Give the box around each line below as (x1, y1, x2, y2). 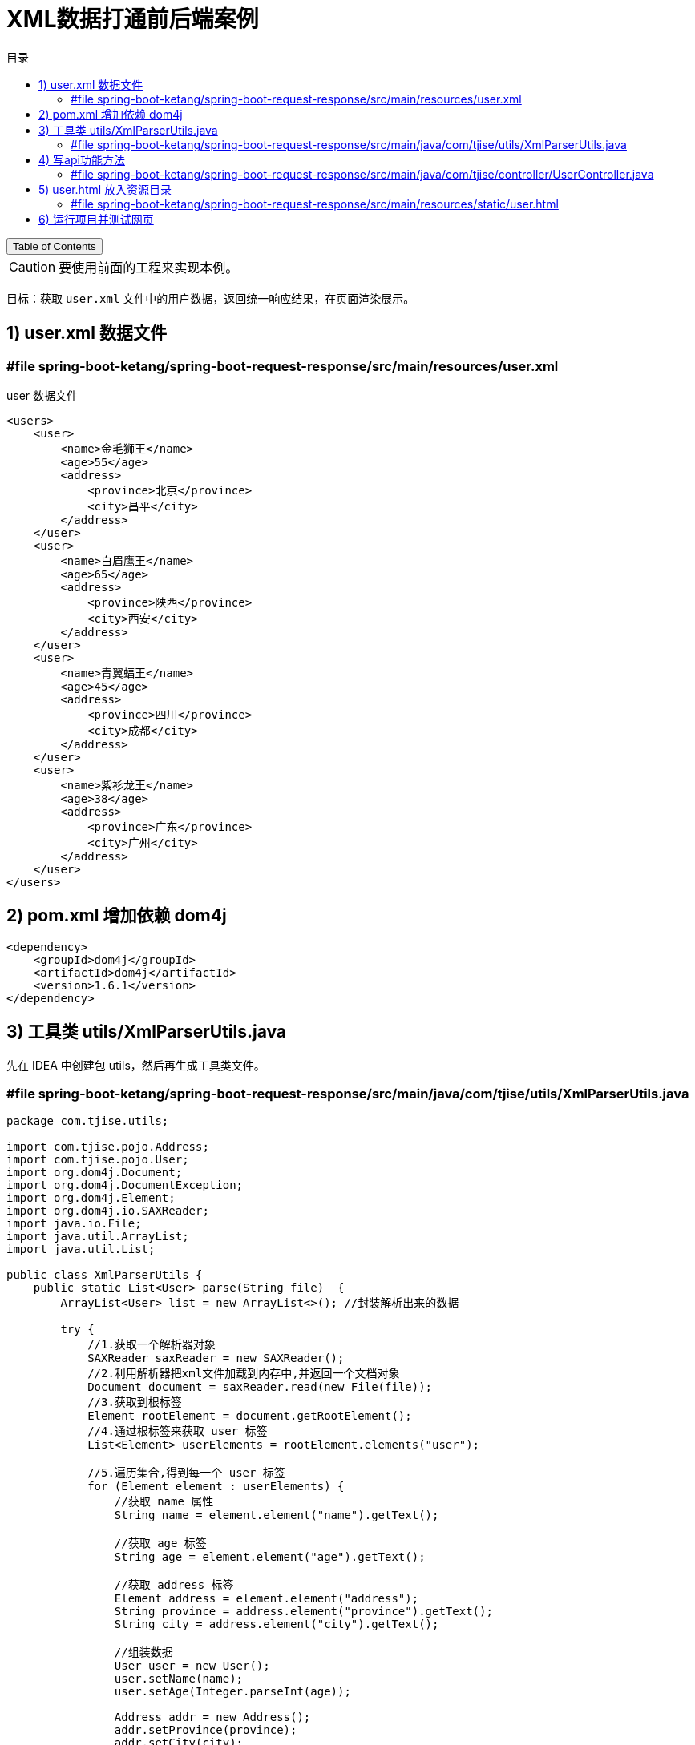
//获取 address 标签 (114, 1578, 234, 1592)
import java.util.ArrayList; (6, 1230, 189, 1243)
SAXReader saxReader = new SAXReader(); (87, 1352, 345, 1365)
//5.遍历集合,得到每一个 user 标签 (87, 1466, 285, 1480)
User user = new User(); (114, 1659, 270, 1673)
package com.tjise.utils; (6, 1114, 169, 1128)
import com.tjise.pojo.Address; (6, 1140, 209, 1154)
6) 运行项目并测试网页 (38, 212, 154, 226)
